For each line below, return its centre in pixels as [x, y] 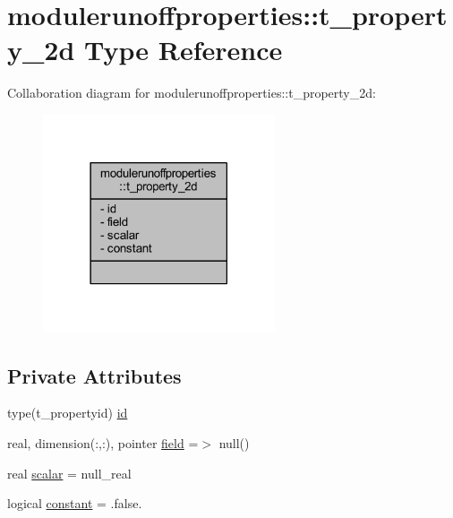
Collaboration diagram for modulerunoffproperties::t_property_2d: [192, 93]
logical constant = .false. [75, 503]
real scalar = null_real [69, 473]
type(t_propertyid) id [68, 413]
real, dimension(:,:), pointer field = [103, 442]
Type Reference [184, 50]
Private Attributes [94, 375]
